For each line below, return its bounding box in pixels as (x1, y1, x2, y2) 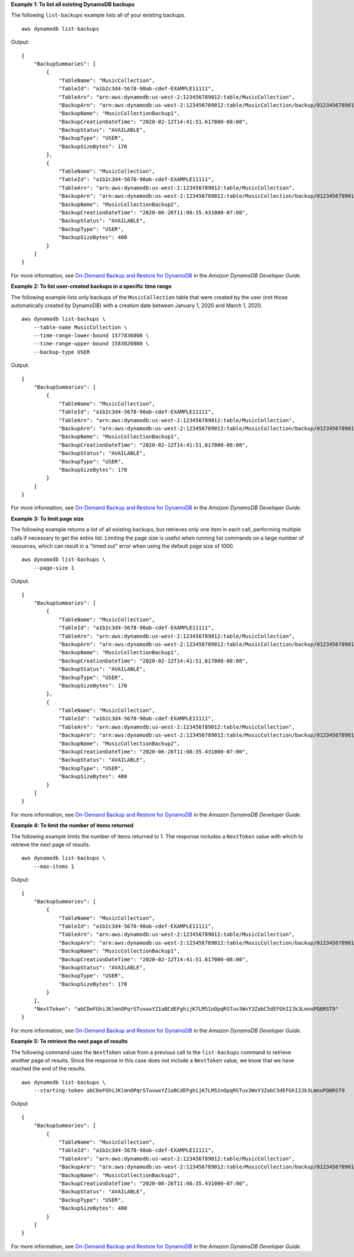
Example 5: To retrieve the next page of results (11, 1038, 128, 1045)
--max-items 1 (33, 863, 75, 870)
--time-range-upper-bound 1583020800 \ (33, 340, 149, 347)
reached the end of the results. (11, 1065, 86, 1072)
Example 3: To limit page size (11, 515, 84, 522)
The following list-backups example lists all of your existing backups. (11, 12, 186, 19)
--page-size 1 (33, 564, 75, 571)
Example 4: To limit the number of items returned (11, 822, 134, 829)
